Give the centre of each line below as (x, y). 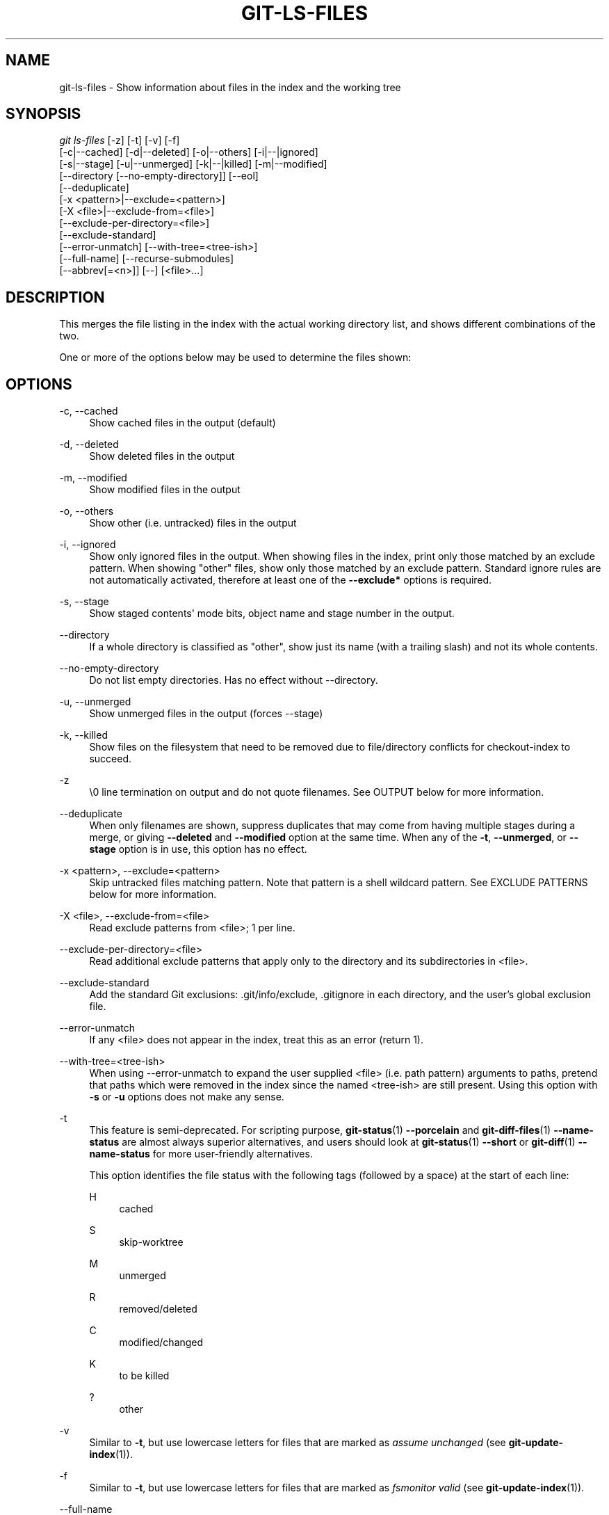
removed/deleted (158, 1309)
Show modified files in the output (165, 490)
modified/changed (161, 1342)
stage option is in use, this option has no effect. (198, 849)
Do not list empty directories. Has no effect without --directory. (234, 680)
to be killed (144, 1376)
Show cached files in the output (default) (182, 423)
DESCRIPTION (55, 297)
